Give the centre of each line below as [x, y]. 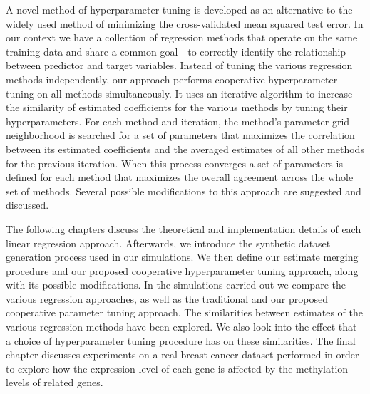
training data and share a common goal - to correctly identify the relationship [176, 51]
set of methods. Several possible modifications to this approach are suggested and [184, 191]
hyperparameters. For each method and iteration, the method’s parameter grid [178, 121]
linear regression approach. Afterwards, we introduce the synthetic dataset [168, 243]
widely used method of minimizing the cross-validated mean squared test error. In [185, 23]
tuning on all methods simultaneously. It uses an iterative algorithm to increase [179, 93]
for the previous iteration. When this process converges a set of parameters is [174, 163]
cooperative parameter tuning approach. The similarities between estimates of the [184, 312]
